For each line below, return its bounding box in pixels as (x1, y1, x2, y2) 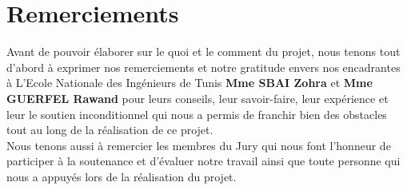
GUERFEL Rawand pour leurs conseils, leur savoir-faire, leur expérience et (6, 89, 389, 106)
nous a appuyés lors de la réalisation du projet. (6, 168, 237, 184)
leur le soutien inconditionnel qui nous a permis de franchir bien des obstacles (6, 105, 387, 122)
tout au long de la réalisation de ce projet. (6, 121, 213, 138)
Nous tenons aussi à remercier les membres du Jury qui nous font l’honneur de (6, 137, 391, 153)
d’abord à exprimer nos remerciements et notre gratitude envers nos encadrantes (6, 58, 401, 75)
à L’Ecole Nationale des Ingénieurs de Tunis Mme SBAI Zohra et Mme (6, 74, 373, 91)
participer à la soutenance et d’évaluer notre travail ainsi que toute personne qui (6, 152, 401, 169)
